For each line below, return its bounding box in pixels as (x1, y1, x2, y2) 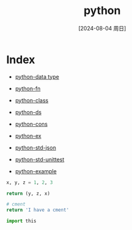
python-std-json (15, 144, 57, 151)
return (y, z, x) (6, 190, 50, 196)
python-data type (15, 73, 60, 80)
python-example (15, 167, 57, 174)
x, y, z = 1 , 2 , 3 (6, 179, 53, 185)
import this (6, 218, 36, 225)
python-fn (15, 85, 41, 92)
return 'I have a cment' (6, 207, 69, 214)
